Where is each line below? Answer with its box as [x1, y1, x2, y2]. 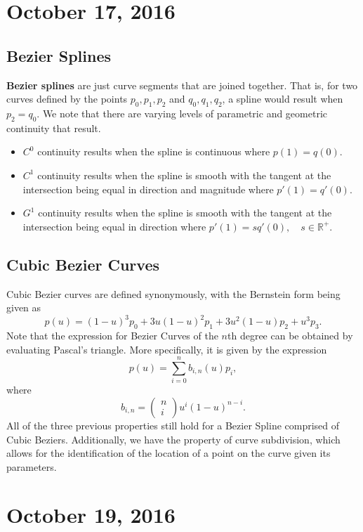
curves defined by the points [6, 91, 128, 106]
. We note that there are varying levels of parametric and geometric [37, 105, 327, 120]
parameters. [6, 459, 57, 474]
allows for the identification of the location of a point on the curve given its [6, 446, 331, 460]
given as [6, 300, 41, 315]
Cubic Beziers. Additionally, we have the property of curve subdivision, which [6, 432, 341, 446]
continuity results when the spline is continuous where [37, 144, 270, 159]
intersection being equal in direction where [22, 219, 206, 233]
